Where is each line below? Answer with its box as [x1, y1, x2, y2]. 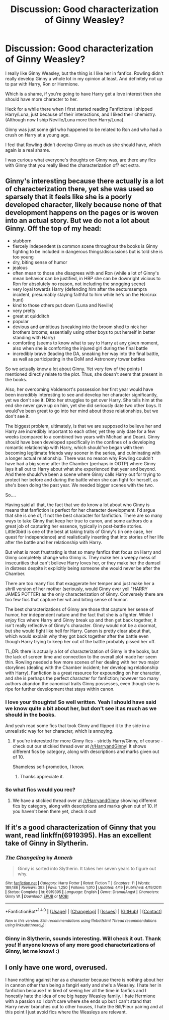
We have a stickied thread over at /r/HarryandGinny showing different [12, 797, 157, 804]
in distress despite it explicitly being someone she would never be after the [5, 565, 160, 571]
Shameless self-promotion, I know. [12, 764, 84, 770]
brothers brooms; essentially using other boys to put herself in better [12, 329, 155, 335]
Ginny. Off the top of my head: [5, 224, 102, 233]
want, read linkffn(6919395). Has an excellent [5, 831, 152, 839]
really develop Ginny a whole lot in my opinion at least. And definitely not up [5, 75, 162, 81]
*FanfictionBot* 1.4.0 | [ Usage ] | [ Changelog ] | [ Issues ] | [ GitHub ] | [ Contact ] [5, 908, 162, 914]
